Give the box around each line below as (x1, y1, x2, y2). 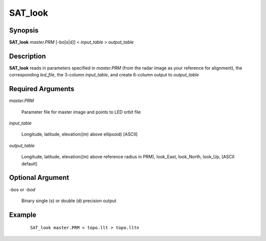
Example (9, 210, 36, 219)
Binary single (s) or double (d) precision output (21, 198, 117, 204)
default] (21, 161, 38, 167)
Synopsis (9, 26, 39, 34)
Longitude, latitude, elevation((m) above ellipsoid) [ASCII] (21, 131, 138, 138)
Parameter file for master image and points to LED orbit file (21, 109, 141, 115)
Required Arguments (9, 85, 74, 93)
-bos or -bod (9, 186, 35, 192)
